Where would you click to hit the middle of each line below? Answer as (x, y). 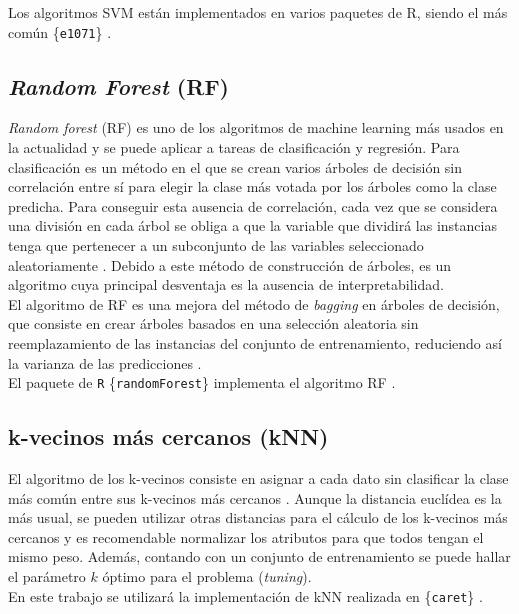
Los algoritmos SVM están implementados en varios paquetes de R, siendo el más (258, 12)
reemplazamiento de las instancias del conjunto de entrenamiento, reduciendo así (255, 342)
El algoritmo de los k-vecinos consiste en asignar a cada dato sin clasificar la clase (258, 478)
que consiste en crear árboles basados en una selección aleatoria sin (213, 323)
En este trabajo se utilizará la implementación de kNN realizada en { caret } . (245, 595)
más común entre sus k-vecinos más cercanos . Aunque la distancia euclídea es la (255, 497)
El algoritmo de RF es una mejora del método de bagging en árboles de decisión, (254, 303)
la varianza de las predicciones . (105, 362)
